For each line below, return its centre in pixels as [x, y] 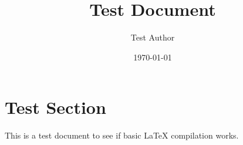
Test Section [55, 107]
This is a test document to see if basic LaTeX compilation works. [122, 135]
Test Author [153, 37]
